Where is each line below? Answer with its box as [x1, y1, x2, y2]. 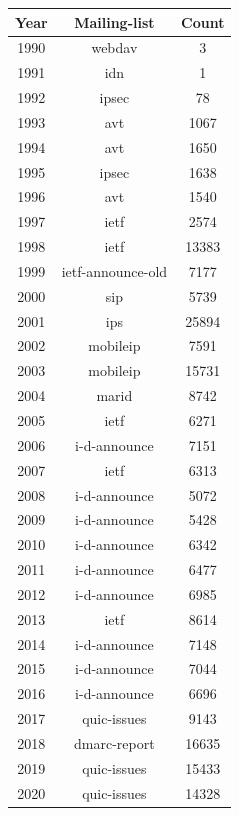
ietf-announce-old [61, 260, 168, 281]
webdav [91, 37, 138, 58]
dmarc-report [74, 732, 155, 753]
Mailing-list [74, 11, 155, 32]
